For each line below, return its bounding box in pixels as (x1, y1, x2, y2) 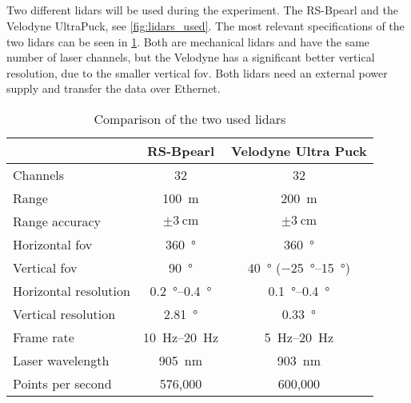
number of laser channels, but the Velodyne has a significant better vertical (6, 49, 375, 66)
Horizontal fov (13, 234, 93, 253)
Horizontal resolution (13, 281, 130, 300)
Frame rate (13, 327, 74, 346)
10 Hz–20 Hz (142, 327, 219, 346)
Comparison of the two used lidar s (94, 109, 286, 128)
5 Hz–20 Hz (264, 327, 333, 346)
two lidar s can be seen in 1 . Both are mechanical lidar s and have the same (6, 33, 370, 50)
